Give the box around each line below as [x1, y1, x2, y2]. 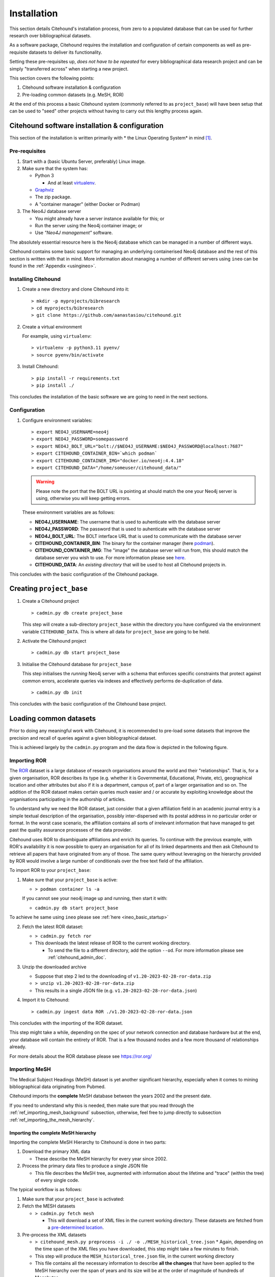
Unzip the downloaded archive [22, 963, 87, 970]
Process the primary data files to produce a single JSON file [22, 1163, 148, 1169]
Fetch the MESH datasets [22, 1203, 76, 1209]
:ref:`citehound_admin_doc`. [47, 954, 106, 960]
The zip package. [35, 194, 71, 200]
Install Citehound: [22, 363, 59, 370]
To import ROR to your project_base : [9, 867, 91, 873]
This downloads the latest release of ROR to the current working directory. [35, 940, 191, 946]
